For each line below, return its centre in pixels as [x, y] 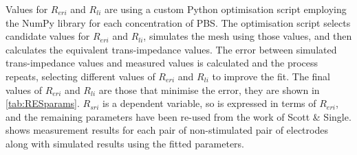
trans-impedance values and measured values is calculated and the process [162, 63]
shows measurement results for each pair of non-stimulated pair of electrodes [167, 130]
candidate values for [48, 36]
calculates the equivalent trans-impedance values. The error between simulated [171, 49]
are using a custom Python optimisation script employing [225, 9]
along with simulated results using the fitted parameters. [125, 143]
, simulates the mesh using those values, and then [248, 36]
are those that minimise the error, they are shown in [209, 90]
